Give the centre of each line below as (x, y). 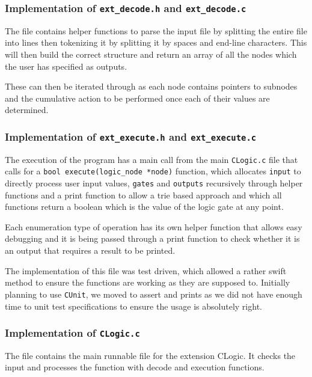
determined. (27, 110)
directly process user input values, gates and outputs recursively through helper (154, 183)
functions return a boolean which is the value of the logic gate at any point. (144, 207)
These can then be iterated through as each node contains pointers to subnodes (151, 86)
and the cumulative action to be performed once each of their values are (137, 98)
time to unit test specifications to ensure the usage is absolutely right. (133, 306)
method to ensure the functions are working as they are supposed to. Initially (148, 282)
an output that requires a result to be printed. (90, 250)
